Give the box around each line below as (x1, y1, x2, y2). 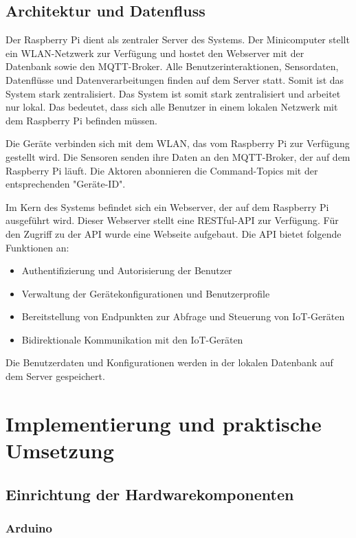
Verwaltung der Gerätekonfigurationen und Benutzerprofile (21, 286, 270, 300)
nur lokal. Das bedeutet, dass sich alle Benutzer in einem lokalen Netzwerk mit (5, 100, 338, 114)
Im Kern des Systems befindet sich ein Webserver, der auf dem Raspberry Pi (5, 199, 329, 214)
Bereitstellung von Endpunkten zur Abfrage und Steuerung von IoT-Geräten (21, 309, 345, 324)
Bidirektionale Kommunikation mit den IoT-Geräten (21, 332, 243, 346)
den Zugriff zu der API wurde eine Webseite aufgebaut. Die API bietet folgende (5, 226, 342, 240)
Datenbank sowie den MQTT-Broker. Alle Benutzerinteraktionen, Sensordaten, (5, 59, 339, 74)
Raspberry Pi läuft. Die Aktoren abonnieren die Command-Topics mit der (5, 163, 318, 177)
